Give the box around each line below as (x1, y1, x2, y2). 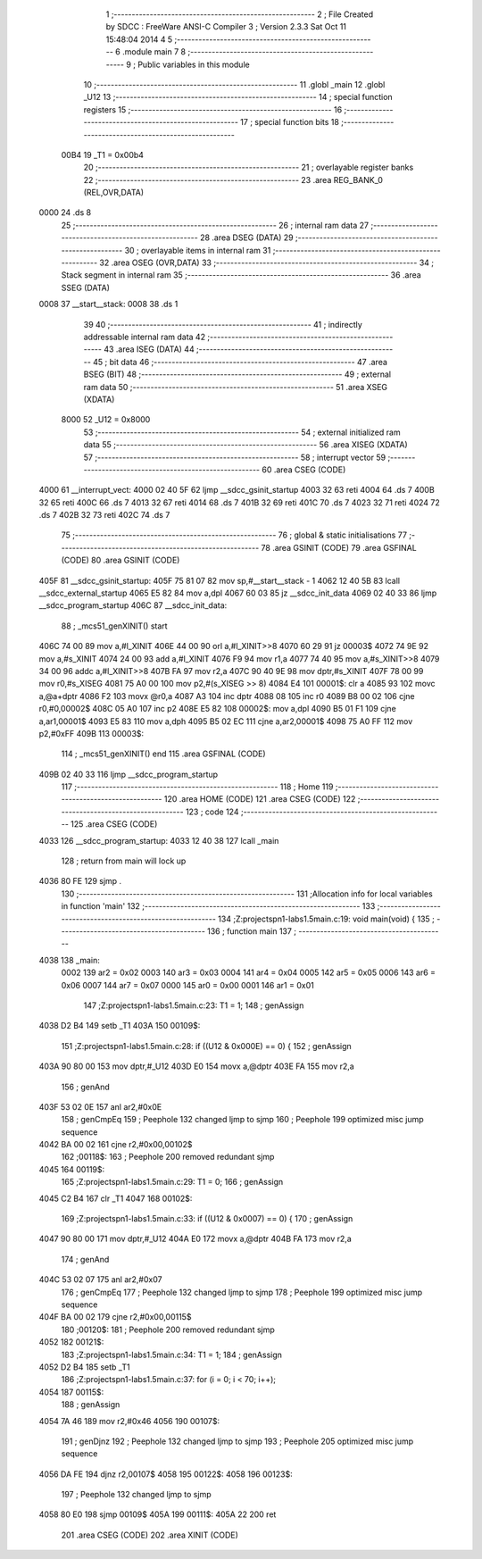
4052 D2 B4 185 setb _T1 (38, 1362, 130, 1372)
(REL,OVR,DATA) (83, 188, 145, 198)
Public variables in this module (137, 59, 250, 70)
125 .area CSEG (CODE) (70, 819, 158, 830)
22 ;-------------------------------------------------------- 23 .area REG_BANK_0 (83, 174, 384, 185)
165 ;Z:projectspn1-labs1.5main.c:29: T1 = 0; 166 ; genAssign (61, 1177, 284, 1188)
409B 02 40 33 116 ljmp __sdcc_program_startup (38, 769, 219, 779)
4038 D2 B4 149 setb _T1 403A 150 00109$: (38, 1021, 201, 1031)
